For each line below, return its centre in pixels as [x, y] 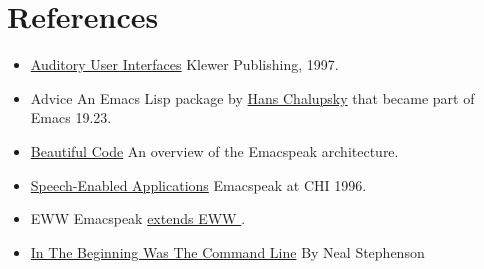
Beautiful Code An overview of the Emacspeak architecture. [214, 150]
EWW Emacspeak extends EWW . [138, 218]
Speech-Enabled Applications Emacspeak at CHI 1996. [198, 184]
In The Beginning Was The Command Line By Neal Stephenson [227, 251]
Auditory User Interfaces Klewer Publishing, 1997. [184, 64]
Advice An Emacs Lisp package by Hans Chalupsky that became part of [252, 97]
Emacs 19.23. [71, 117]
